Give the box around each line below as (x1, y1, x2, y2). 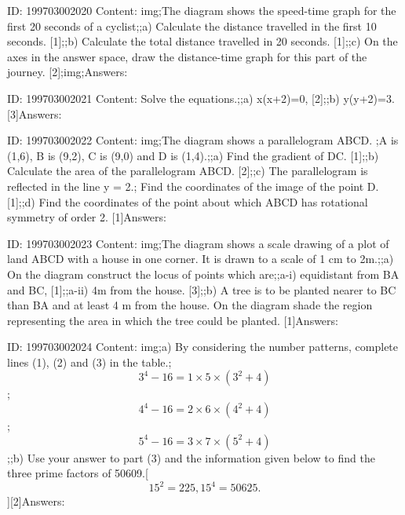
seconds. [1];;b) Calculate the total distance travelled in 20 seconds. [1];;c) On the (7, 33, 398, 49)
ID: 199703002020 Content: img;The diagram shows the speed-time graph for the (7, 2, 396, 18)
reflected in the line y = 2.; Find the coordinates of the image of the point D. (7, 177, 379, 194)
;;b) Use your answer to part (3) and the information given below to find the (7, 449, 375, 466)
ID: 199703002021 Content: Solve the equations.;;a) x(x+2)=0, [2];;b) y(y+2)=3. (7, 89, 395, 106)
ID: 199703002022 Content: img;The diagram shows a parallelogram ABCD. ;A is (7, 132, 399, 148)
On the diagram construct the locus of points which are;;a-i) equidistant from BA (7, 265, 400, 282)
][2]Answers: (7, 493, 65, 510)
